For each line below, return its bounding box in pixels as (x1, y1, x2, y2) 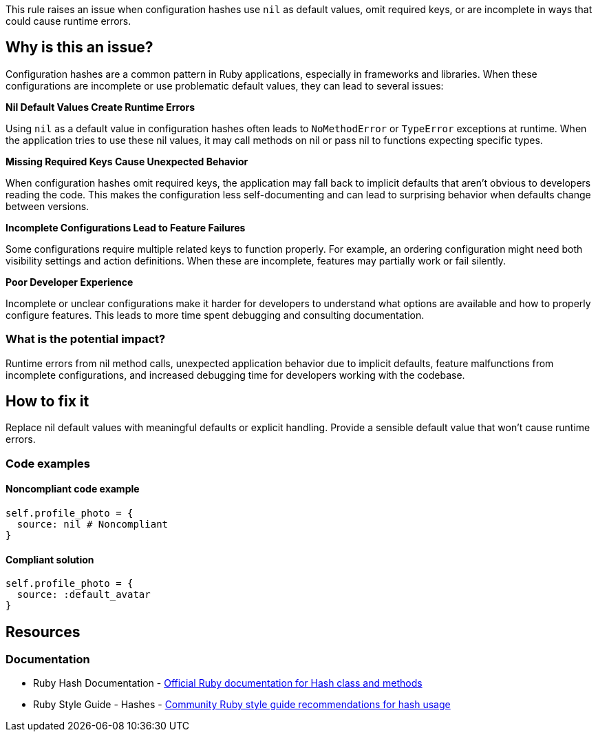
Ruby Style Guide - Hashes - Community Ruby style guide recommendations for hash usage (33, 698, 451, 711)
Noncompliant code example (6, 483, 140, 495)
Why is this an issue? (6, 39, 153, 56)
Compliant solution (6, 553, 94, 565)
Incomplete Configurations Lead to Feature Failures (6, 221, 246, 233)
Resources (6, 623, 81, 641)
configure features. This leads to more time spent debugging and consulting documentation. (6, 309, 425, 321)
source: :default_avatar (17, 589, 151, 601)
